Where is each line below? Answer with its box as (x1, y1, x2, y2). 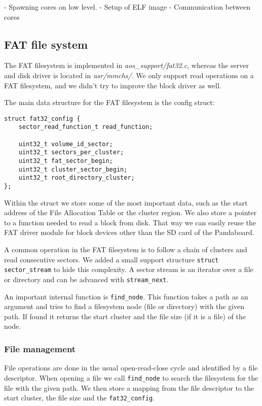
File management (4, 342, 76, 355)
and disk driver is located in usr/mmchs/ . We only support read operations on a (4, 70, 254, 80)
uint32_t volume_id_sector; (18, 140, 113, 148)
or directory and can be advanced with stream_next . (4, 274, 169, 284)
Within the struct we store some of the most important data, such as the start (4, 197, 248, 208)
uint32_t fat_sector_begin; (18, 157, 113, 165)
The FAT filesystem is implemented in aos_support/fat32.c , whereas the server (4, 60, 249, 71)
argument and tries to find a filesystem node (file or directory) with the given (4, 301, 245, 312)
